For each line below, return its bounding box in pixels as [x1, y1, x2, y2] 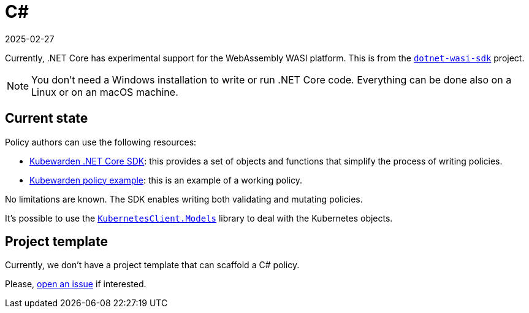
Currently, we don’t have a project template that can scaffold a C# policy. [5, 260, 300, 271]
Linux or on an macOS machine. [31, 85, 178, 98]
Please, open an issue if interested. [5, 279, 147, 290]
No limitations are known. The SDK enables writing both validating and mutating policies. [5, 193, 363, 204]
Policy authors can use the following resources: [5, 136, 197, 147]
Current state [5, 110, 88, 126]
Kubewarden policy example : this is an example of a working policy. [29, 174, 303, 185]
